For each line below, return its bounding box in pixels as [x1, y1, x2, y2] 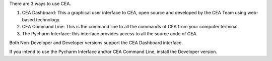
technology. [36, 16, 60, 22]
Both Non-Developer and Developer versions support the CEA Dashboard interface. [9, 40, 183, 46]
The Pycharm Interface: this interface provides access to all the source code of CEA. [22, 30, 198, 37]
